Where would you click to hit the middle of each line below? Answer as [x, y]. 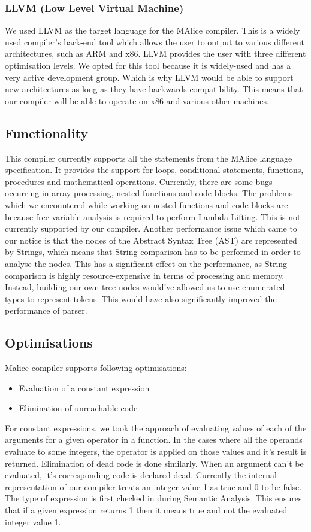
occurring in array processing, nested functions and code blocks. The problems [149, 193]
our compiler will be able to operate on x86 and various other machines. [137, 100]
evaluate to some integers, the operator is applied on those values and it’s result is [156, 452]
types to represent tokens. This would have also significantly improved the [141, 298]
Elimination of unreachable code [78, 408]
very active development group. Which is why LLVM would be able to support [149, 77]
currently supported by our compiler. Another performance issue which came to [151, 228]
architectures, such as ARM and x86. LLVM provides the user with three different [155, 54]
